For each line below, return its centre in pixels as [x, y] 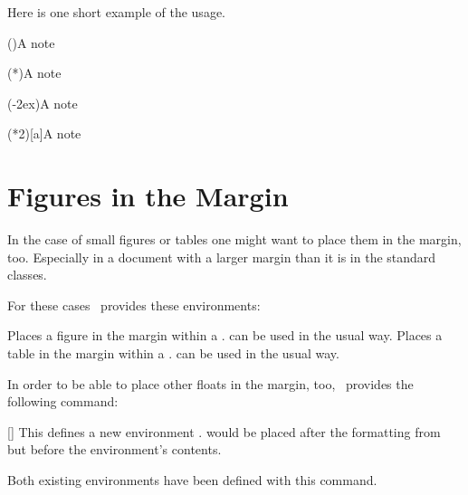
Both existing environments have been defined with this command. [192, 480]
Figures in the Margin [148, 196]
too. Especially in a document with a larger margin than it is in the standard [222, 257]
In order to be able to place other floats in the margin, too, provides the [210, 383]
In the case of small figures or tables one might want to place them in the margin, [234, 239]
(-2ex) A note [43, 103]
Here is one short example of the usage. [116, 12]
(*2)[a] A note [44, 133]
